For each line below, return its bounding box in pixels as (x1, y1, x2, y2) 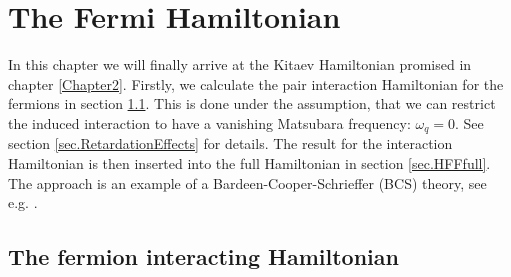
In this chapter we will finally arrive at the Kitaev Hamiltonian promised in (8, 54, 472, 75)
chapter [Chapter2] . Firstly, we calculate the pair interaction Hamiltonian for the (8, 73, 504, 94)
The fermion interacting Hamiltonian (8, 241, 399, 272)
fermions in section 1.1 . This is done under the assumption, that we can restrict (8, 93, 496, 114)
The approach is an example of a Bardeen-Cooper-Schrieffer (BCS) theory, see (8, 172, 487, 193)
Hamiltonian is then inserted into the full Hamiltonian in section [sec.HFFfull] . (8, 152, 491, 173)
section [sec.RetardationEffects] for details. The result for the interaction (8, 133, 453, 154)
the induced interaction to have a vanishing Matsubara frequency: (8, 112, 411, 133)
